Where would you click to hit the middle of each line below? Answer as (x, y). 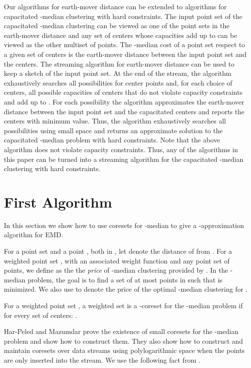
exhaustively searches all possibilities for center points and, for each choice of (118, 82)
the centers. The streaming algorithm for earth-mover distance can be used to (119, 63)
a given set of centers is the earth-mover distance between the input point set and (125, 54)
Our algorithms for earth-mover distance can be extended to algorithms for (115, 6)
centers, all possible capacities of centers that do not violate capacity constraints (123, 92)
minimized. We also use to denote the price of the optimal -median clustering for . (126, 289)
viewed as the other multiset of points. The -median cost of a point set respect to (125, 44)
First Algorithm (58, 202)
